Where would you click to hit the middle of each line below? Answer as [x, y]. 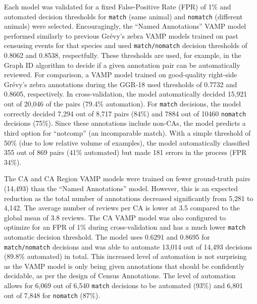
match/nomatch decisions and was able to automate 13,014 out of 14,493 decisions [128, 246]
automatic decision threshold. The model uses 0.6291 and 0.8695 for [107, 236]
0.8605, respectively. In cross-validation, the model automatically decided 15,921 [126, 94]
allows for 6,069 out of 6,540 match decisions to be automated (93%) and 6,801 [124, 285]
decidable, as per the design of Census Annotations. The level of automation [120, 276]
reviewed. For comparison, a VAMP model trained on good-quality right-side [121, 75]
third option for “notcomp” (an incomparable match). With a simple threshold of [128, 132]
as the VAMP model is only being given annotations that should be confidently [124, 266]
